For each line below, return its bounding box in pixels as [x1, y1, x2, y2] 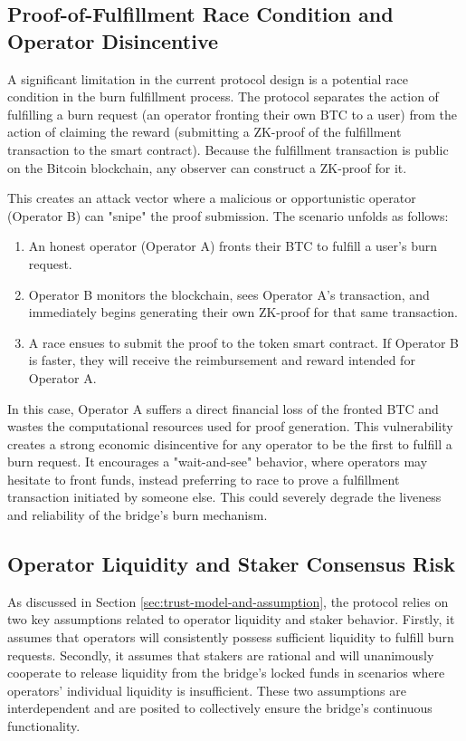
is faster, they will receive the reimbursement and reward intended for [28, 351, 415, 370]
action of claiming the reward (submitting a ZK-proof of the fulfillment [7, 122, 402, 141]
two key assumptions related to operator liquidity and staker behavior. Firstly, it [7, 610, 455, 629]
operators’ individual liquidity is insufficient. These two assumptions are [7, 680, 406, 699]
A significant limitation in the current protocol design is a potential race [7, 69, 408, 88]
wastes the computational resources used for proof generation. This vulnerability [7, 417, 453, 436]
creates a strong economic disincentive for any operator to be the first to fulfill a [7, 434, 452, 453]
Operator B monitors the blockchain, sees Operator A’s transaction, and [28, 284, 430, 303]
